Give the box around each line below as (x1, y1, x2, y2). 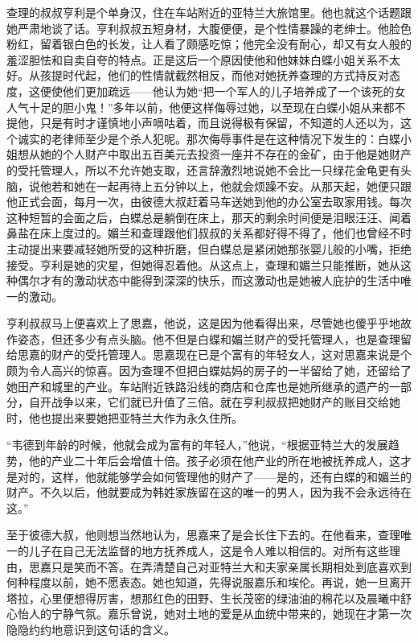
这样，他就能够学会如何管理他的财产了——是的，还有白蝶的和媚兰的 (51, 468, 412, 484)
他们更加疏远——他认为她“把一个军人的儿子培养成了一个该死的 (62, 82, 395, 99)
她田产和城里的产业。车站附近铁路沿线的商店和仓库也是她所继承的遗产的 (6, 377, 389, 394)
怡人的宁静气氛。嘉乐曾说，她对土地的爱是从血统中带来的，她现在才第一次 (17, 605, 412, 622)
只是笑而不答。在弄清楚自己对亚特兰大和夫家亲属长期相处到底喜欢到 (51, 558, 412, 575)
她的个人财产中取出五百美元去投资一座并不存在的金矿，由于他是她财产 (39, 146, 412, 163)
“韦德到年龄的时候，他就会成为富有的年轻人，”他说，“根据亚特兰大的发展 (6, 436, 388, 453)
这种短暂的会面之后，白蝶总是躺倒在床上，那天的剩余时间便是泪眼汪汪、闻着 (6, 208, 412, 225)
